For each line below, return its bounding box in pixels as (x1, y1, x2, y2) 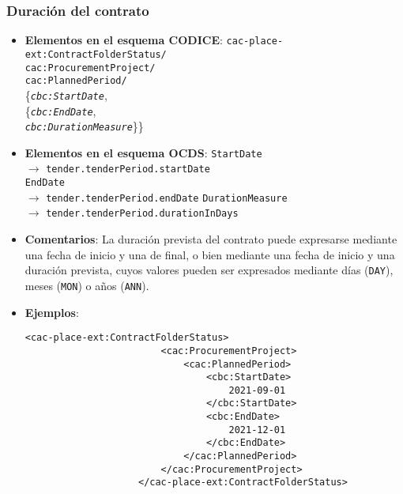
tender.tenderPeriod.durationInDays (46, 208, 239, 220)
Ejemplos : (24, 304, 79, 320)
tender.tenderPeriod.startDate (46, 164, 210, 175)
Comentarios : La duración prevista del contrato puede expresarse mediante (24, 231, 397, 247)
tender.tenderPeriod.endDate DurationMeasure (46, 192, 288, 204)
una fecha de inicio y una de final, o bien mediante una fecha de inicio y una (24, 246, 395, 262)
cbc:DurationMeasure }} (24, 118, 144, 134)
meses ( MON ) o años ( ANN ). (24, 277, 149, 293)
